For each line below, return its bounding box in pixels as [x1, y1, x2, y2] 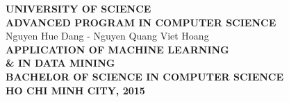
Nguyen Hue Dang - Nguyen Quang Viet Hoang [6, 28, 209, 43]
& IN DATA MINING [6, 56, 115, 70]
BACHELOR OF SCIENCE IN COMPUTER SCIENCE [6, 69, 284, 83]
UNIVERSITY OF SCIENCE [6, 1, 151, 15]
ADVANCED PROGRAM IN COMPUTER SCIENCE [6, 15, 276, 29]
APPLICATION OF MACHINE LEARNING [6, 42, 229, 56]
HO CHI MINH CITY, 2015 [6, 83, 145, 97]
